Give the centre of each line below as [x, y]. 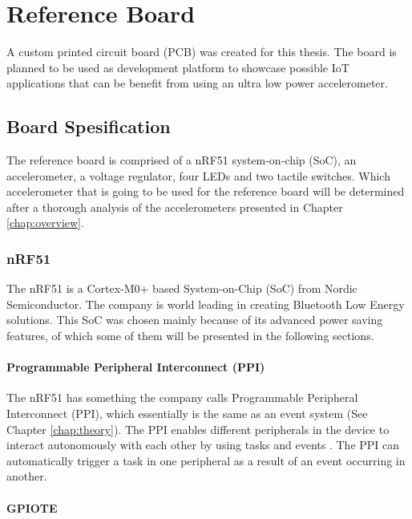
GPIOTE [32, 507]
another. [27, 476]
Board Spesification [89, 126]
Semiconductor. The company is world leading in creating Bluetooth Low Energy [206, 304]
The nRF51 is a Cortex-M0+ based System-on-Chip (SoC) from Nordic [182, 288]
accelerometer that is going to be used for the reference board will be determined [206, 191]
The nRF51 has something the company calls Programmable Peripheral [182, 397]
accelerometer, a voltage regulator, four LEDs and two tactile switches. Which [198, 175]
